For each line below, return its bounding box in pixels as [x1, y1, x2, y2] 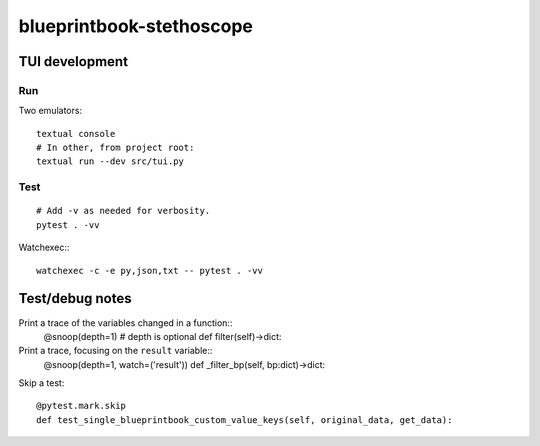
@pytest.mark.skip [36, 400, 127, 412]
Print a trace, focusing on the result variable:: [18, 345, 213, 357]
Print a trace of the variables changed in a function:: [18, 316, 233, 329]
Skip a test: [18, 377, 65, 389]
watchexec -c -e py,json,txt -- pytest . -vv [36, 265, 264, 276]
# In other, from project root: [36, 142, 195, 154]
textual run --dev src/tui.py [36, 156, 185, 167]
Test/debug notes [18, 290, 132, 307]
